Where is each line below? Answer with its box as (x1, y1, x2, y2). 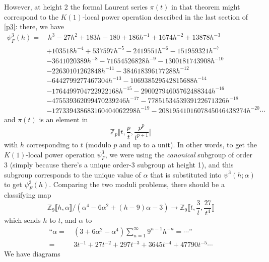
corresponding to (26, 139, 79, 149)
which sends (4, 215, 41, 225)
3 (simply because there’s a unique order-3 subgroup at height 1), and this (4, 159, 234, 170)
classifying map (4, 190, 51, 200)
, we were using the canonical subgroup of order (105, 149, 252, 159)
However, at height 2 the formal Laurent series (4, 2, 148, 12)
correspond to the (4, 11, 58, 22)
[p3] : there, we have (4, 21, 64, 32)
